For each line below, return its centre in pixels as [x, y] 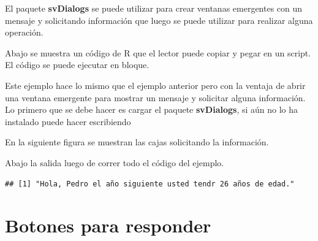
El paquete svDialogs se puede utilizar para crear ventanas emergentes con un [154, 8]
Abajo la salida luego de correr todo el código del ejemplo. [115, 162]
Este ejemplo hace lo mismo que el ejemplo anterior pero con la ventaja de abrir [155, 85]
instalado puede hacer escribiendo [68, 121]
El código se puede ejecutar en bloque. [77, 65]
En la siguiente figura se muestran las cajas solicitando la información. [137, 142]
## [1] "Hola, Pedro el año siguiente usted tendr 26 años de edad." [150, 184]
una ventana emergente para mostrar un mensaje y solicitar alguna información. [155, 97]
